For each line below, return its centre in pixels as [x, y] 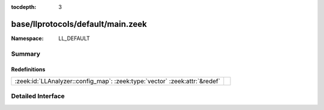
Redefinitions [28, 69]
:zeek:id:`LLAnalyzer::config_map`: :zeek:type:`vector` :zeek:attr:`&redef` [118, 81]
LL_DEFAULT [74, 38]
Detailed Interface [38, 96]
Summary [26, 54]
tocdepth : [24, 7]
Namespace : [28, 38]
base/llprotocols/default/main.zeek [79, 24]
